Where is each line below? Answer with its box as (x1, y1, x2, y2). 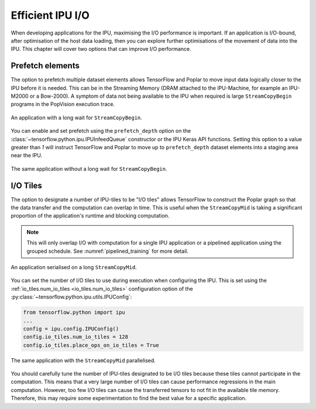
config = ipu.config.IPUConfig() (23, 325, 119, 332)
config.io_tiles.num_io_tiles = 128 (23, 334, 129, 341)
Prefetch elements (11, 61, 80, 71)
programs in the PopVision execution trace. (11, 101, 115, 108)
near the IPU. (11, 152, 43, 159)
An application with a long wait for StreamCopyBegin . (11, 114, 143, 121)
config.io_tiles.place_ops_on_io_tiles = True (23, 342, 159, 348)
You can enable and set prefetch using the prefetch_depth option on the (11, 128, 191, 135)
